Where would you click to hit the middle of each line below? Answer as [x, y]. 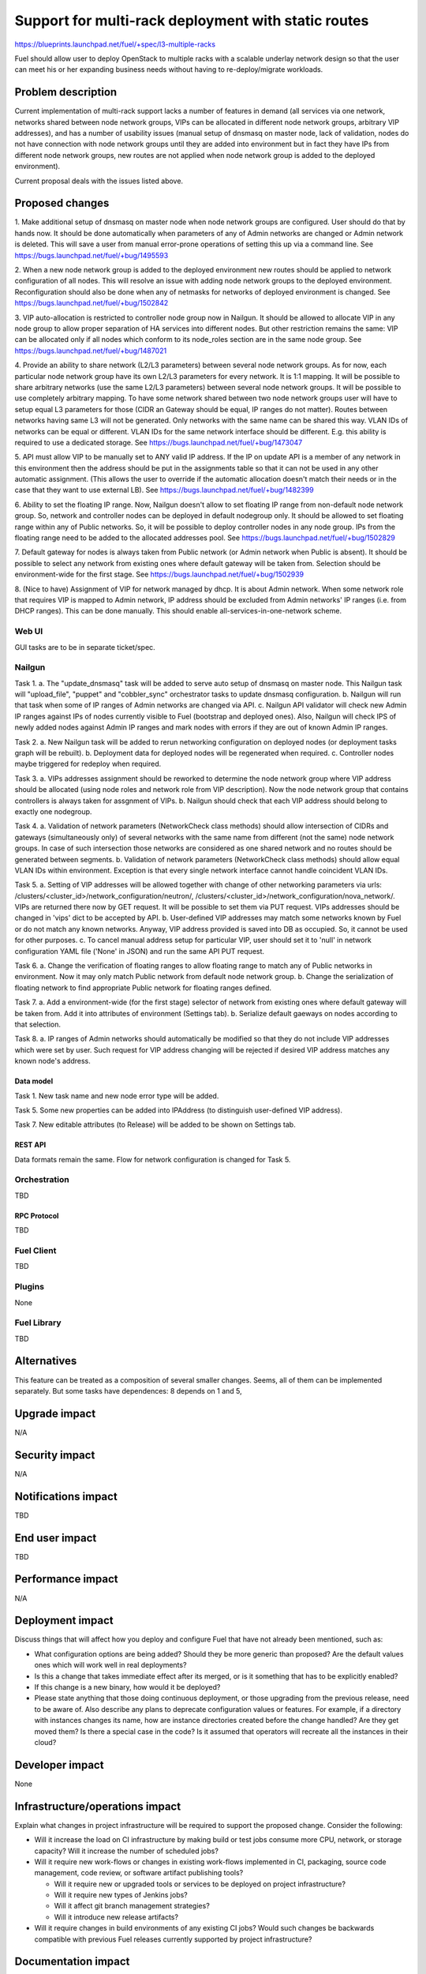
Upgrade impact [55, 1413]
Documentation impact [72, 1962]
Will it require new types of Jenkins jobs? [121, 1895]
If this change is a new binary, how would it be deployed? [127, 1687]
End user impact [56, 1538]
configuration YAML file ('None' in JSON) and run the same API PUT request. [139, 951]
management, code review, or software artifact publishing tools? [139, 1873]
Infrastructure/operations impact [98, 1806]
